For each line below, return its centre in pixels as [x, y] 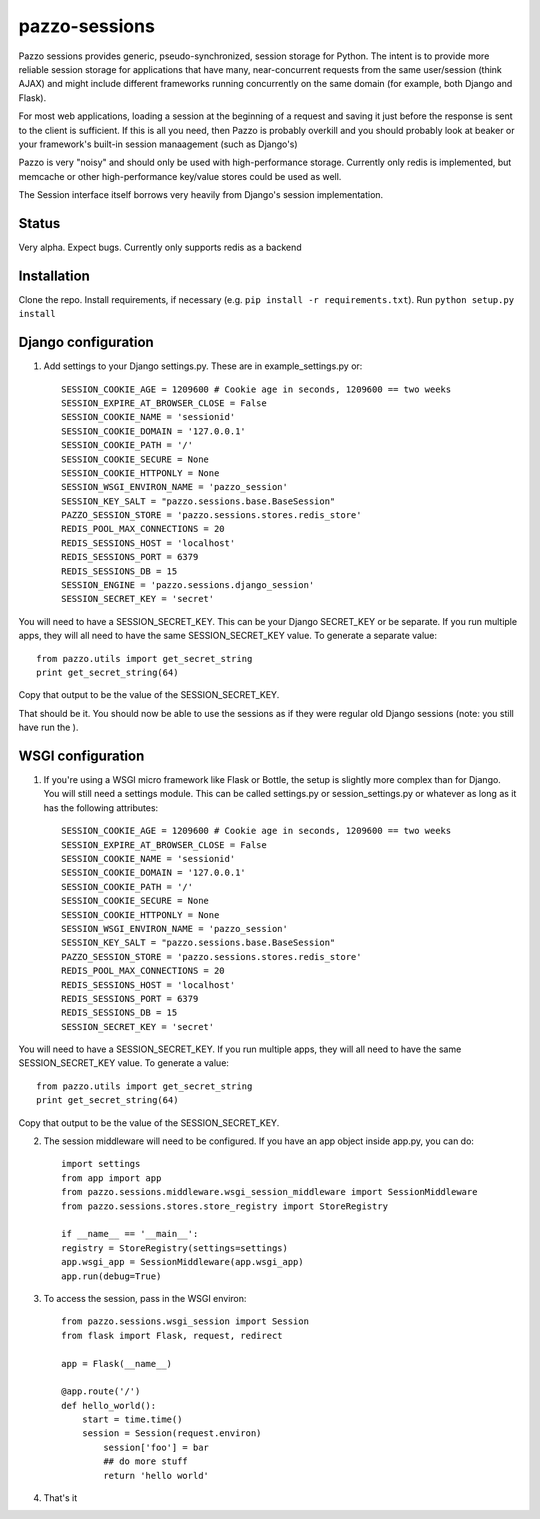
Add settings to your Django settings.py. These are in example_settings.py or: [203, 366]
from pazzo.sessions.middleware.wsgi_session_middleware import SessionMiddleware [269, 1192]
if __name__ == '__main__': [130, 1234]
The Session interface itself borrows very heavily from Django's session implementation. [201, 195]
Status [39, 223]
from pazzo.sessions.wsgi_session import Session [185, 1321]
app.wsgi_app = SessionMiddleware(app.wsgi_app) [182, 1262]
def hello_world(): [109, 1405]
